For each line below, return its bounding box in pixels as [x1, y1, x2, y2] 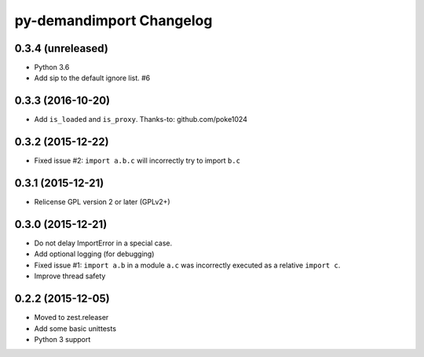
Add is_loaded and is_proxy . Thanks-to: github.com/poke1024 [34, 115, 247, 124]
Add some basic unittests [34, 323, 117, 333]
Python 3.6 [34, 63, 70, 72]
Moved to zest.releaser [34, 313, 109, 322]
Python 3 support [34, 334, 91, 344]
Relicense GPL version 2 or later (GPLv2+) [34, 197, 170, 207]
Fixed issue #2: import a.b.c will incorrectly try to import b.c [34, 156, 241, 165]
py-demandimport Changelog [14, 12, 213, 29]
